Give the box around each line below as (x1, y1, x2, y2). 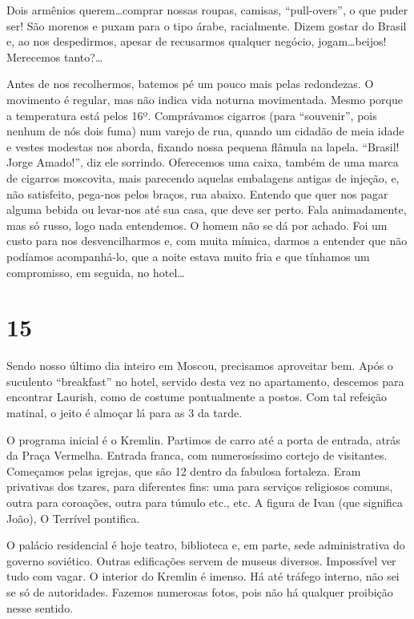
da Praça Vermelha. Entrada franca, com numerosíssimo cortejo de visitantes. (6, 447, 388, 464)
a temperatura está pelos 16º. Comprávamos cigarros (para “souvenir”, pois (6, 107, 377, 123)
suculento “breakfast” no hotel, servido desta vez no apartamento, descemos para (6, 372, 404, 389)
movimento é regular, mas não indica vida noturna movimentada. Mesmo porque (6, 90, 403, 107)
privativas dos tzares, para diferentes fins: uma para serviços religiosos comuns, (6, 478, 393, 495)
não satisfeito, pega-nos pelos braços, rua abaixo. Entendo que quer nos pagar (6, 185, 388, 202)
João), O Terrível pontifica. (6, 509, 140, 526)
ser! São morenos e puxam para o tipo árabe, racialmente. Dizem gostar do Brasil (6, 17, 407, 34)
